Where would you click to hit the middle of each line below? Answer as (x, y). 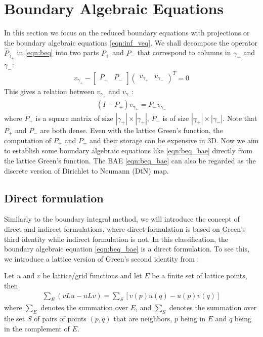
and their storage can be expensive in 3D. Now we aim (174, 140)
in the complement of (37, 328)
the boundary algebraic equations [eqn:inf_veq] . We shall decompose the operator (131, 42)
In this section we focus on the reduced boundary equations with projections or (127, 33)
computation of (28, 140)
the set (15, 319)
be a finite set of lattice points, (200, 276)
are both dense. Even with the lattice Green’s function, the (131, 130)
